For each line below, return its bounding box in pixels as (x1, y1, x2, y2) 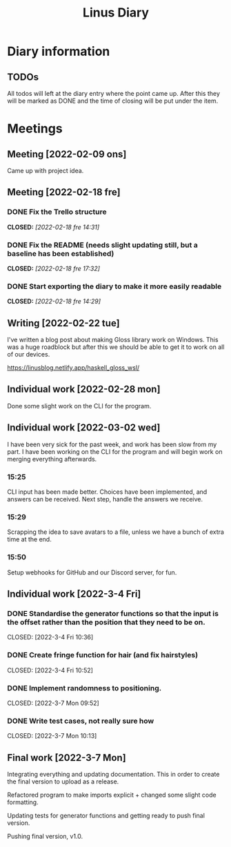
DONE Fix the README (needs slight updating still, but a (7, 240, 198, 250)
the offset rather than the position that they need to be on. (7, 617, 205, 627)
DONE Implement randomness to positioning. (7, 683, 162, 692)
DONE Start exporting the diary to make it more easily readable (7, 281, 222, 291)
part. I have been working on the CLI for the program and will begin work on (7, 447, 223, 456)
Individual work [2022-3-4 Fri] (7, 588, 141, 599)
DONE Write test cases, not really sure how (7, 716, 154, 726)
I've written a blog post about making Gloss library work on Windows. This (7, 336, 219, 344)
